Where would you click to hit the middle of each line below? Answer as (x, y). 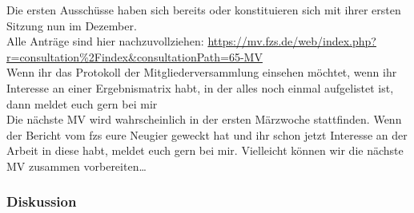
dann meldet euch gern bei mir (82, 103)
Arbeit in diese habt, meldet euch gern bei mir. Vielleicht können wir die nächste (205, 150)
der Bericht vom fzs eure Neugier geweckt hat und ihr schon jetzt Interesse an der (207, 134)
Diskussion (42, 201)
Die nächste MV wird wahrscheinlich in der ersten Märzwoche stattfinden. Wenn (204, 119)
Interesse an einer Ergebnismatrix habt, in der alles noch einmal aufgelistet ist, (200, 87)
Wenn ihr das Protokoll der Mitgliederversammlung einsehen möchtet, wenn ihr (202, 72)
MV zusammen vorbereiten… (76, 166)
